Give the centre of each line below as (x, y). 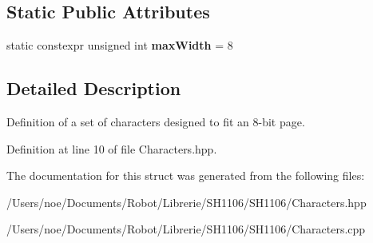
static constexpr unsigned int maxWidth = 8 (120, 45)
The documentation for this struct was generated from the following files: (186, 175)
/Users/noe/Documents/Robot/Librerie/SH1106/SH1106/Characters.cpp (186, 229)
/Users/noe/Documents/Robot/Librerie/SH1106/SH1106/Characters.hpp (186, 202)
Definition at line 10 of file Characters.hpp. (112, 148)
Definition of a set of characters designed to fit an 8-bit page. (156, 121)
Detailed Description (94, 88)
